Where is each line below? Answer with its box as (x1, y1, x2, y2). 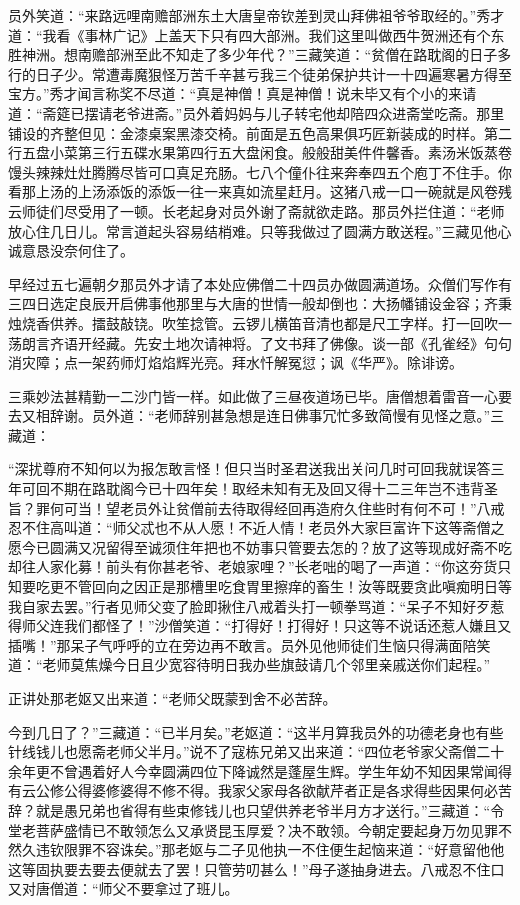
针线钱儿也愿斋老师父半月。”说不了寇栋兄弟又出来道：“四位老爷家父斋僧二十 (8, 741, 505, 762)
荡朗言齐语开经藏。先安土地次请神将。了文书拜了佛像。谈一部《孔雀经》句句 (8, 332, 512, 353)
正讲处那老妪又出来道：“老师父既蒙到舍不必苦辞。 (8, 688, 337, 708)
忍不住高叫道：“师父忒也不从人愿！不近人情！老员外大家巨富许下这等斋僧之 (8, 517, 505, 538)
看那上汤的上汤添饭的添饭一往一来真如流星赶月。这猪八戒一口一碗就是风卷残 (8, 181, 512, 202)
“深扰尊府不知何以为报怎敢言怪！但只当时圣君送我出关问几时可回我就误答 (8, 458, 491, 479)
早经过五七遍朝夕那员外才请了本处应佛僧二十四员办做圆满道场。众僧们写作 (8, 273, 498, 294)
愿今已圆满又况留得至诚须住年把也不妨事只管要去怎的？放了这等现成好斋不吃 (8, 536, 512, 557)
